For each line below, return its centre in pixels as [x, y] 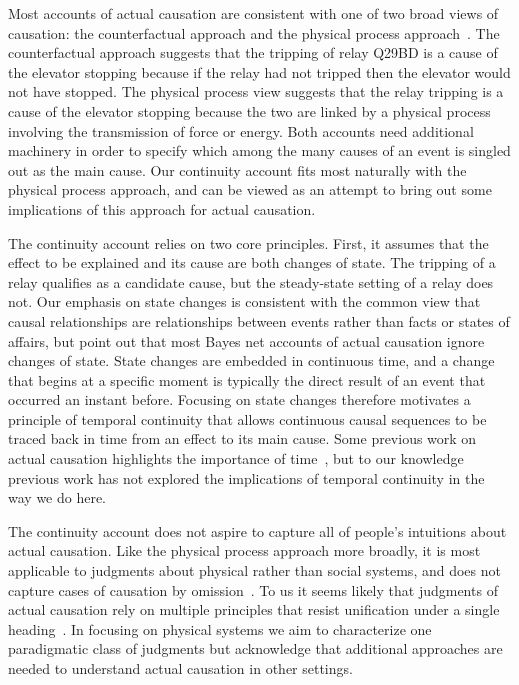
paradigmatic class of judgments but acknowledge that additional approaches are [255, 648]
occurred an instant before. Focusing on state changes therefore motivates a [239, 399]
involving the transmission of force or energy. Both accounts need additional [241, 130]
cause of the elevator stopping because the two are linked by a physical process [249, 110]
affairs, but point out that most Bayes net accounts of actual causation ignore [246, 340]
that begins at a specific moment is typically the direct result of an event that [247, 379]
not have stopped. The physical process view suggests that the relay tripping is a [256, 91]
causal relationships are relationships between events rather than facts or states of [259, 320]
